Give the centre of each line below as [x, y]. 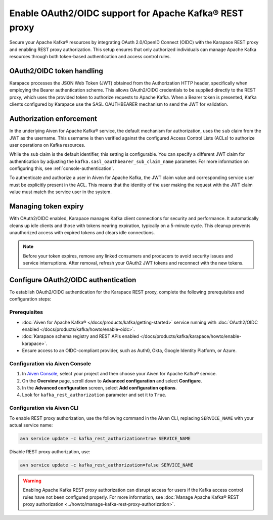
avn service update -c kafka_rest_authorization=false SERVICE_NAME [107, 465]
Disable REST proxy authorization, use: [50, 451]
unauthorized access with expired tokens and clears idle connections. [82, 232]
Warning [32, 481]
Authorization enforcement [53, 119]
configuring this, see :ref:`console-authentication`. [62, 168]
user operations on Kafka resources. [47, 145]
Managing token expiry [47, 207]
